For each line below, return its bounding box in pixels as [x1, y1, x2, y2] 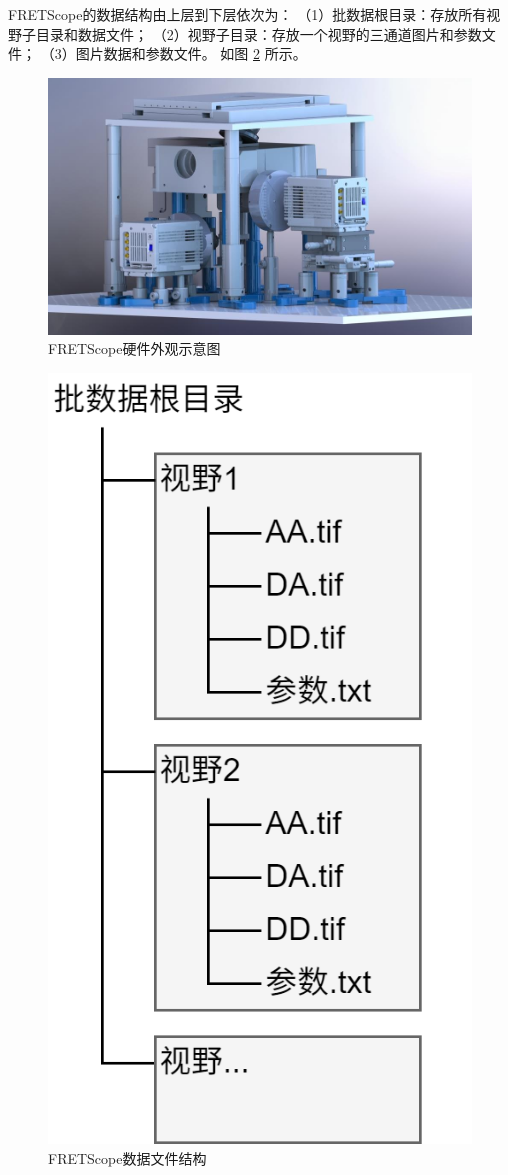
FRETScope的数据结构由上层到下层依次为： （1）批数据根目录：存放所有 [8, 4, 487, 24]
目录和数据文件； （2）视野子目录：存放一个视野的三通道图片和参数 [35, 23, 482, 44]
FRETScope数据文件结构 [48, 1147, 207, 1168]
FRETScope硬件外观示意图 [48, 338, 221, 359]
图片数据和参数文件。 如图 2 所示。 [75, 43, 307, 64]
